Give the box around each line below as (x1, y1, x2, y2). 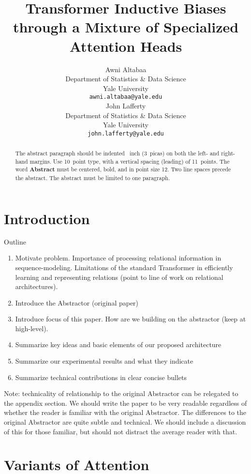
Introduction (4, 208, 90, 228)
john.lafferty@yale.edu (88, 130, 164, 137)
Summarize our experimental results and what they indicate (15, 356, 193, 366)
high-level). (15, 323, 48, 333)
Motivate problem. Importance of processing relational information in (15, 253, 221, 263)
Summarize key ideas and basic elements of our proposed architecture (15, 339, 221, 350)
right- (221, 149, 235, 157)
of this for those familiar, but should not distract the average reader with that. (4, 426, 237, 436)
